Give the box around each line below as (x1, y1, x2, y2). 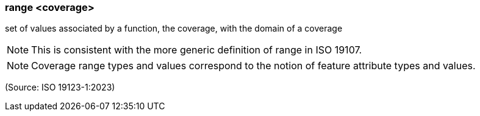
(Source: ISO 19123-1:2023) (5, 82, 115, 93)
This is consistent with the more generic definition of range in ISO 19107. (31, 44, 362, 56)
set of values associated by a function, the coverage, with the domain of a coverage (5, 23, 343, 34)
